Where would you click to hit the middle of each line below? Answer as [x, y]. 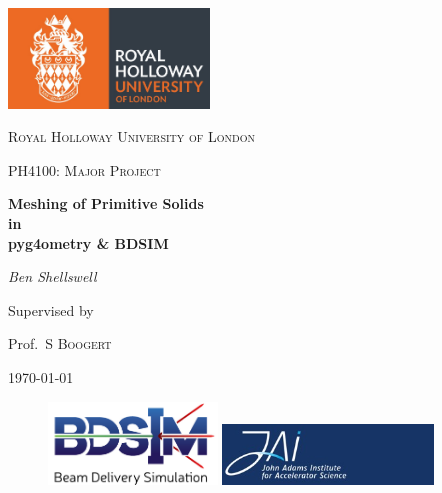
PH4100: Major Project [84, 169]
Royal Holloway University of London [131, 136]
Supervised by [51, 309]
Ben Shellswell [52, 276]
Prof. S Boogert [60, 343]
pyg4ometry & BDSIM [88, 242]
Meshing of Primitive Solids [106, 203]
